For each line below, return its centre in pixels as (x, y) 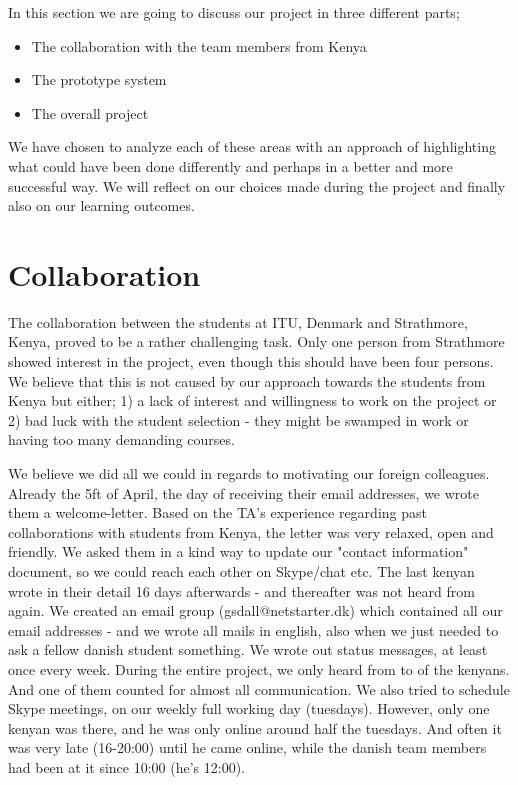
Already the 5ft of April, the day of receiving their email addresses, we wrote (244, 492)
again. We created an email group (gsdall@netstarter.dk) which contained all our (255, 610)
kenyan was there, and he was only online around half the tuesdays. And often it (255, 727)
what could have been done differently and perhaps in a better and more (230, 165)
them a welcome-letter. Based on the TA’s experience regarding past (217, 512)
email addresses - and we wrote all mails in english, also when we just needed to (253, 629)
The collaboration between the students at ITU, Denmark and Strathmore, (238, 321)
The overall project (90, 112)
